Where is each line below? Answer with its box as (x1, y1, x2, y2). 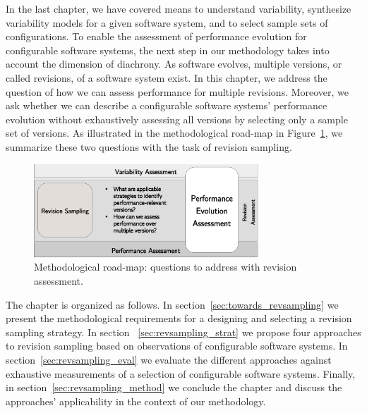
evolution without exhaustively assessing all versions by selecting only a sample (6, 111, 348, 126)
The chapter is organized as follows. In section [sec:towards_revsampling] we (6, 297, 339, 312)
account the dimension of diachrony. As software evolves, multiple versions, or (6, 56, 342, 71)
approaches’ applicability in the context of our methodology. (6, 393, 266, 408)
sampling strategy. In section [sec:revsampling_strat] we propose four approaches (6, 324, 361, 339)
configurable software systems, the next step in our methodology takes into (6, 42, 330, 57)
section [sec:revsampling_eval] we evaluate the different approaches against (6, 352, 332, 366)
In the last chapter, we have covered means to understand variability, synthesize (6, 1, 351, 16)
